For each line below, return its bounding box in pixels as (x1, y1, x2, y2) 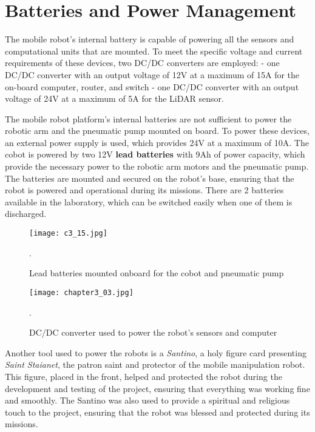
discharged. (5, 207, 47, 220)
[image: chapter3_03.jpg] (29, 288, 134, 297)
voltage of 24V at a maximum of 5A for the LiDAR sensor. (5, 92, 224, 105)
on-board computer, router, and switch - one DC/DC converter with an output (5, 80, 299, 93)
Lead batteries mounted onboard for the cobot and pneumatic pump (29, 267, 284, 279)
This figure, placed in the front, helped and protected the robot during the (5, 370, 282, 382)
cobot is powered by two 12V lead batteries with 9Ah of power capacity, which (5, 148, 305, 161)
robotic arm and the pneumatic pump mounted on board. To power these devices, (5, 124, 310, 137)
